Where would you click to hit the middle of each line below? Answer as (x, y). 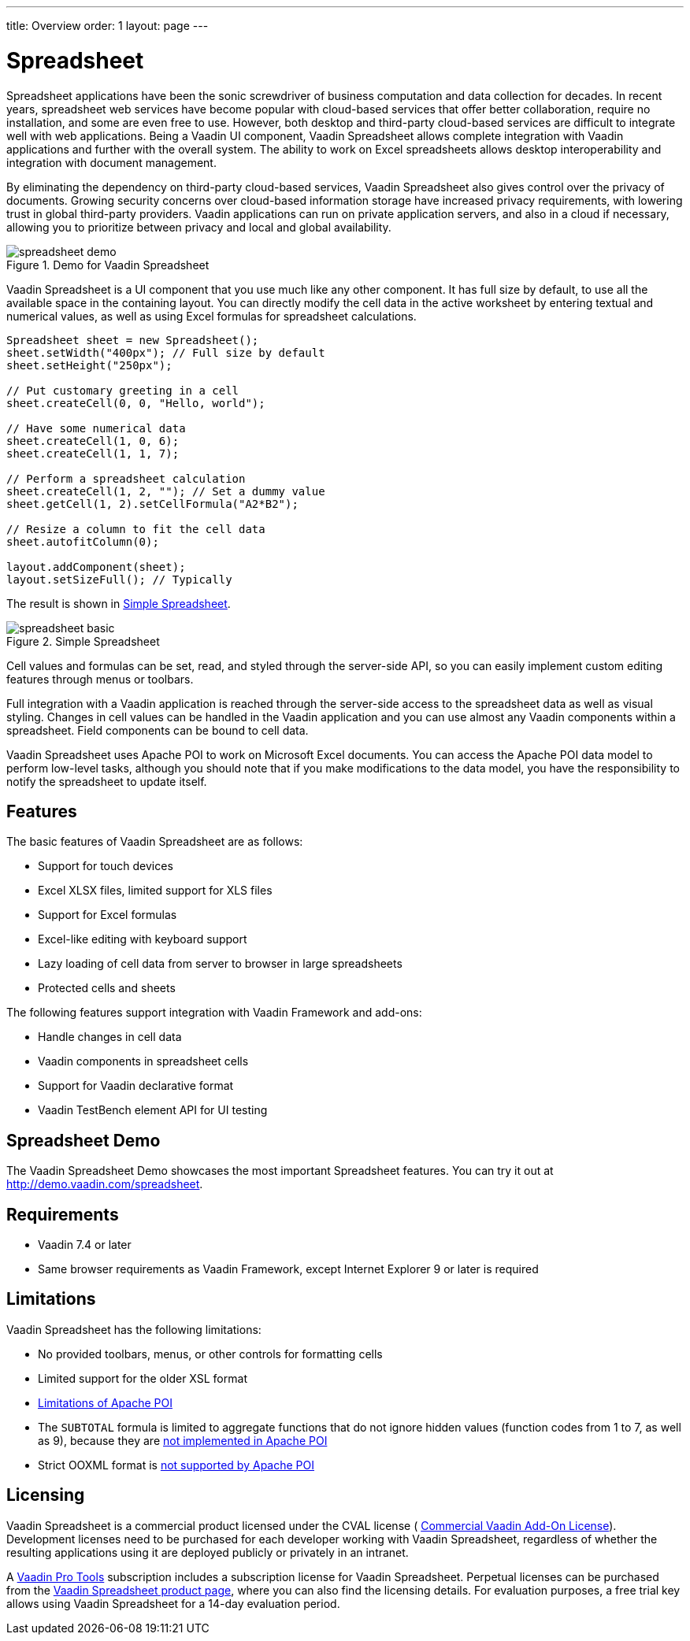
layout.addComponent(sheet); (96, 567)
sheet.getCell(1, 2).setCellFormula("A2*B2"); (152, 504)
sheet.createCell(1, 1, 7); (93, 453)
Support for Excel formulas (108, 915)
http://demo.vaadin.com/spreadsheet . (105, 1184)
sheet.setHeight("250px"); (89, 365)
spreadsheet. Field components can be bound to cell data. (158, 730)
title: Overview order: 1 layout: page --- (108, 26)
